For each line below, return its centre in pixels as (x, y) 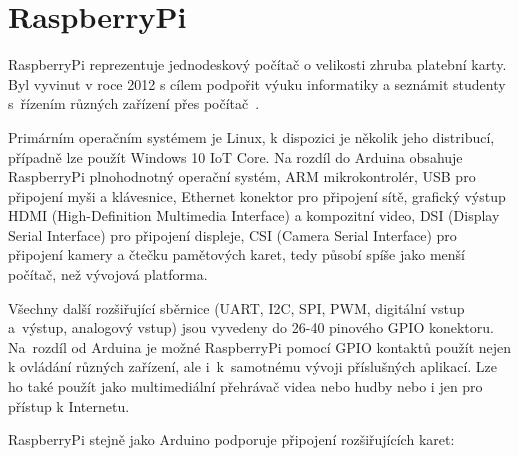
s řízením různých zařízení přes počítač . (134, 103)
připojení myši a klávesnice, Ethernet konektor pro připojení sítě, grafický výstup (257, 195)
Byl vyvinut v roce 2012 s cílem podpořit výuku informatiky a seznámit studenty (257, 83)
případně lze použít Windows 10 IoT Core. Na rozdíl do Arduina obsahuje (235, 156)
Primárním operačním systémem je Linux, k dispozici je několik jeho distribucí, (251, 136)
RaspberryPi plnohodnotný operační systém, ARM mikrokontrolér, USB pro (242, 176)
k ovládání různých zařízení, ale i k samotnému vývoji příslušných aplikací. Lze (253, 366)
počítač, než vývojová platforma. (108, 274)
